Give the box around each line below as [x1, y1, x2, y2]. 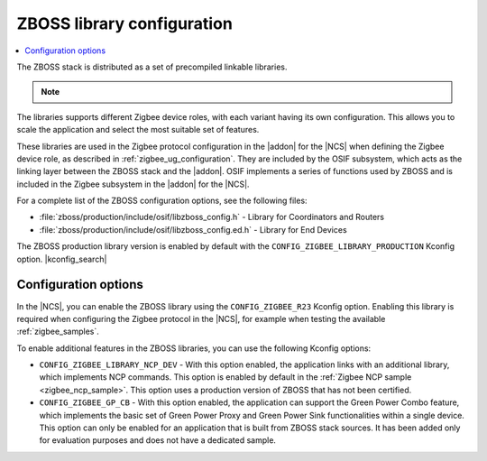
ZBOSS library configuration [16, 14, 234, 33]
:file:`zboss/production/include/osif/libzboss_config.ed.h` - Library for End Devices [39, 224, 347, 235]
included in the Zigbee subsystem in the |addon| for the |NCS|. [16, 179, 250, 189]
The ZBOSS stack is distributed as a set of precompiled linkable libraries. [16, 61, 288, 72]
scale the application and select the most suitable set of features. [16, 124, 260, 135]
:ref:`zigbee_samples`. [16, 326, 99, 337]
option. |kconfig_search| [16, 254, 107, 264]
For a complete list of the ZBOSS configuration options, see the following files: [16, 195, 308, 207]
